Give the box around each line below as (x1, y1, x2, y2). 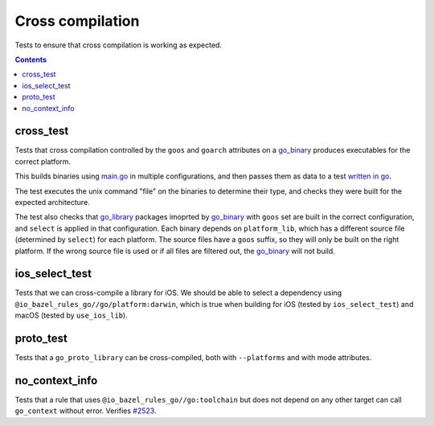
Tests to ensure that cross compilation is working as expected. (14, 40, 223, 50)
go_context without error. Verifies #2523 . (14, 406, 157, 416)
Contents (14, 55, 47, 64)
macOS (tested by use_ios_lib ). (14, 310, 128, 321)
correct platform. (14, 157, 72, 166)
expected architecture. (14, 197, 90, 207)
